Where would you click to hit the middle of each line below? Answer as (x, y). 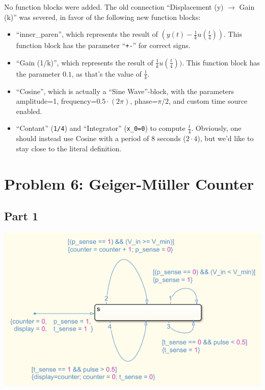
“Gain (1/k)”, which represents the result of (85, 62)
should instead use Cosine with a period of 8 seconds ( (101, 138)
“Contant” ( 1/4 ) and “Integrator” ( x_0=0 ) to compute (101, 128)
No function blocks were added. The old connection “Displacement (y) (114, 7)
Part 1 (21, 216)
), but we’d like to (226, 138)
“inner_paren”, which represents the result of (87, 34)
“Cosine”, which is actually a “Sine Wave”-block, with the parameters (125, 91)
